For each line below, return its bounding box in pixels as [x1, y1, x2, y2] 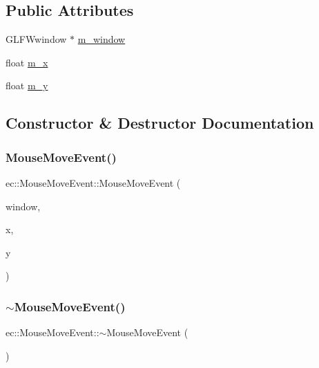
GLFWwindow [6, 32, 67, 46]
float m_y [6, 78, 48, 93]
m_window [77, 32, 126, 46]
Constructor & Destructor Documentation [6, 112, 314, 134]
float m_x [6, 55, 48, 69]
